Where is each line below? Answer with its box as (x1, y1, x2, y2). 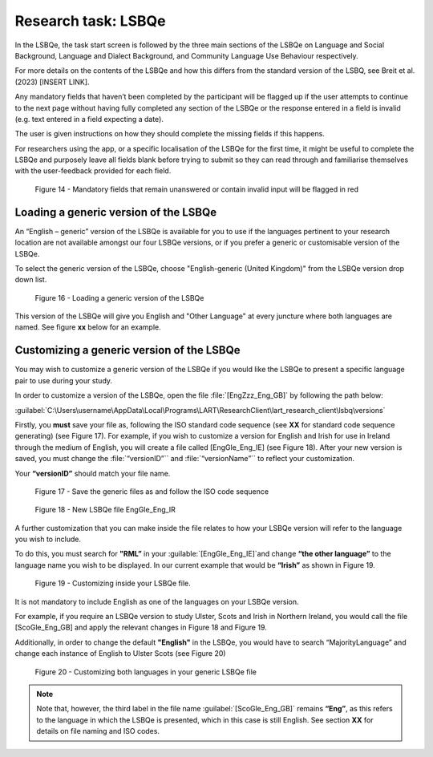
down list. (14, 275, 47, 285)
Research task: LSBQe (14, 12, 166, 30)
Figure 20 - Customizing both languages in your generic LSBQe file (34, 666, 257, 677)
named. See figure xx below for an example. (14, 322, 161, 332)
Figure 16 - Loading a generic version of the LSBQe (34, 293, 204, 302)
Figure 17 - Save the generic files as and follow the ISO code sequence (34, 486, 269, 496)
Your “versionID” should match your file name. (14, 468, 171, 478)
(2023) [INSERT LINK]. (14, 77, 90, 87)
